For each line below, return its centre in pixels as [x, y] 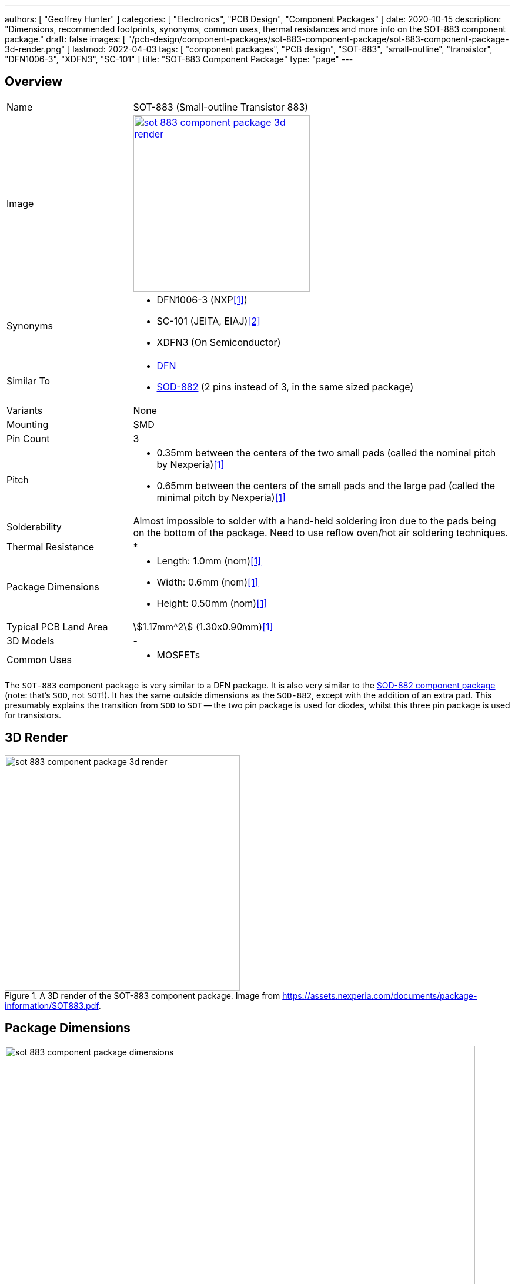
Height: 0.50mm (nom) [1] [212, 603]
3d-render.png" [35, 49]
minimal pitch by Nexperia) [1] [221, 497]
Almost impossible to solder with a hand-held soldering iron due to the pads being [315, 521]
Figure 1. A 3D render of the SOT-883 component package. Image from [143, 995]
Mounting [28, 424]
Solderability [34, 526]
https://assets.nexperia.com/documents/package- [380, 995]
